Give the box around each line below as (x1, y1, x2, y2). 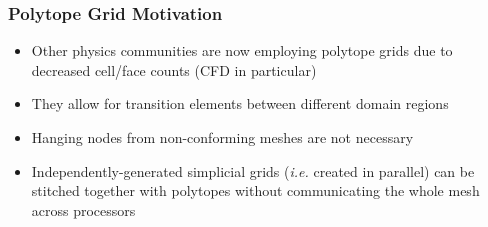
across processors (31, 199, 136, 220)
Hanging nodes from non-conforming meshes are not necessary (31, 127, 414, 147)
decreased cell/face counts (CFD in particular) (31, 59, 317, 80)
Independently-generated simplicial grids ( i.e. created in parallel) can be (31, 160, 475, 181)
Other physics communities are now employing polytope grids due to (31, 40, 453, 61)
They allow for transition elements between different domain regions (31, 93, 449, 114)
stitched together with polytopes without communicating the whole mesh (31, 180, 480, 201)
